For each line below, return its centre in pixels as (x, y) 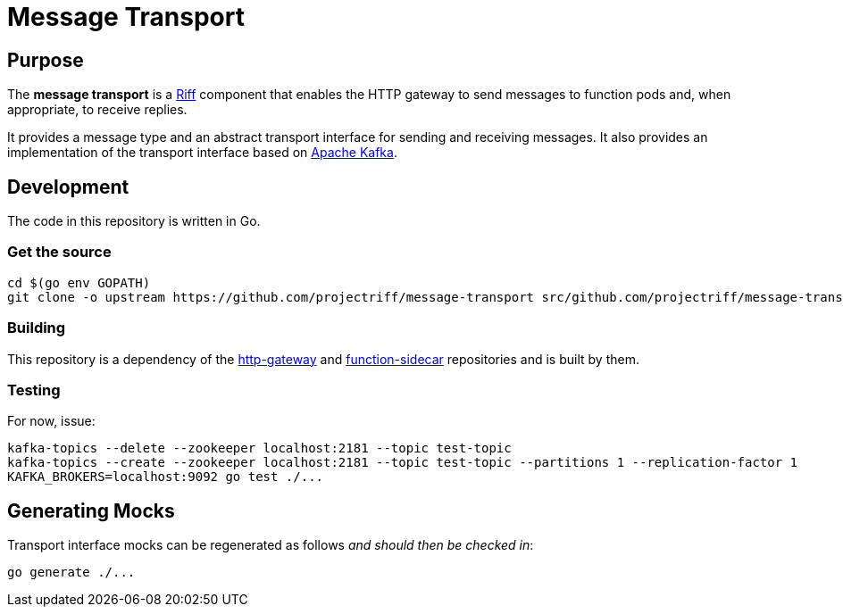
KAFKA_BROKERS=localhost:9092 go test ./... (166, 477)
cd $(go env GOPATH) (79, 282)
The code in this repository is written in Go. (134, 221)
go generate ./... (71, 573)
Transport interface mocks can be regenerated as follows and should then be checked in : (271, 545)
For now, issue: (51, 421)
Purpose (46, 60)
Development (68, 187)
